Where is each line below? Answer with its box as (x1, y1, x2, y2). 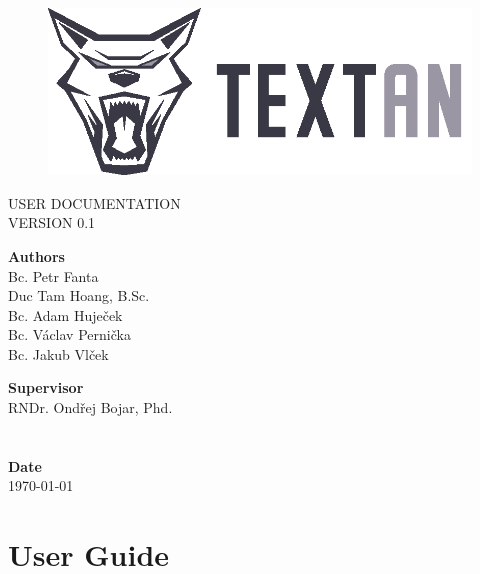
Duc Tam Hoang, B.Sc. (8, 285, 150, 306)
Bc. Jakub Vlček (8, 343, 109, 364)
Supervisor (8, 377, 84, 398)
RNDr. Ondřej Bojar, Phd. (8, 397, 173, 418)
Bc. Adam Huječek (8, 304, 123, 325)
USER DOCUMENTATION (8, 192, 181, 213)
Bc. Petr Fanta (8, 265, 99, 286)
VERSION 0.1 (8, 212, 96, 233)
